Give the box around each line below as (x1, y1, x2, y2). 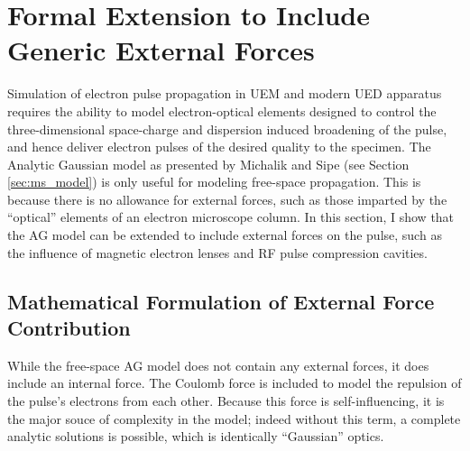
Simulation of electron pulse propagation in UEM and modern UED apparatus (7, 84, 442, 103)
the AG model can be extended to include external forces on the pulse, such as (7, 225, 442, 244)
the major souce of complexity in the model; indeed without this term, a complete (7, 409, 461, 428)
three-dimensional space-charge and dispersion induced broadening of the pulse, (7, 119, 447, 138)
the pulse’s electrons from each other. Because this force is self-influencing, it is (7, 391, 445, 410)
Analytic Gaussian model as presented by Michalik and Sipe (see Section (7, 154, 410, 173)
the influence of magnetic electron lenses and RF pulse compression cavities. (7, 243, 428, 262)
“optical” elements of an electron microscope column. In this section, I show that (7, 207, 455, 226)
